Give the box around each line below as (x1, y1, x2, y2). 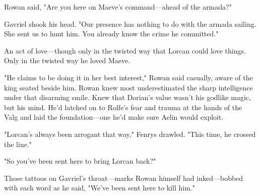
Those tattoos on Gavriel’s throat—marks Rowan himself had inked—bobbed (4, 172, 243, 183)
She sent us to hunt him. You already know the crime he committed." (4, 28, 219, 39)
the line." (4, 138, 32, 149)
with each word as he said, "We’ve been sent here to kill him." (4, 182, 196, 193)
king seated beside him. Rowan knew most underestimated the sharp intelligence (4, 82, 253, 92)
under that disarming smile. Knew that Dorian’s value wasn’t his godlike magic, (4, 92, 251, 103)
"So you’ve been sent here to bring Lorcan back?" (4, 156, 156, 166)
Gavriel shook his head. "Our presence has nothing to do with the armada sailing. (4, 18, 256, 29)
